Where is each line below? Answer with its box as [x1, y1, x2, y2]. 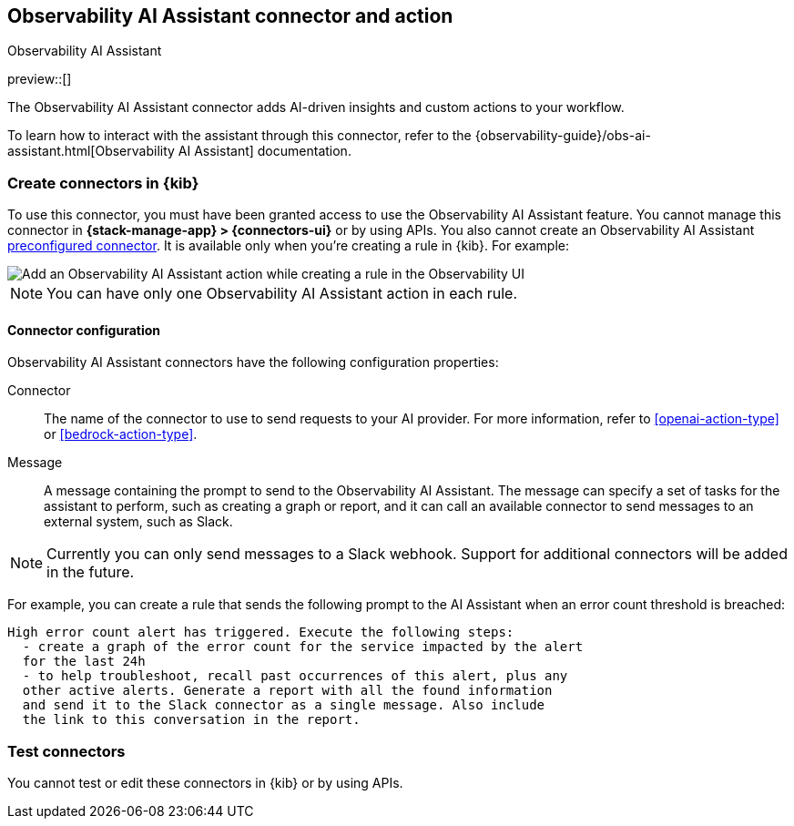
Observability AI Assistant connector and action [7, 5, 453, 27]
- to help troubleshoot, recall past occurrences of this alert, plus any [22, 668, 568, 684]
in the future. [46, 563, 135, 582]
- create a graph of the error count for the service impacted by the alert [22, 639, 584, 655]
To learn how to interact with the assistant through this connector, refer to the [7, 127, 472, 144]
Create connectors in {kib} [7, 173, 199, 192]
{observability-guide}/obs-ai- [474, 127, 651, 144]
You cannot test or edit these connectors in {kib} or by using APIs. [7, 775, 403, 791]
